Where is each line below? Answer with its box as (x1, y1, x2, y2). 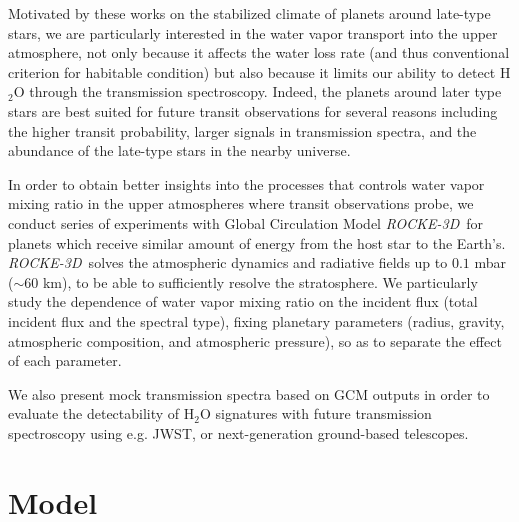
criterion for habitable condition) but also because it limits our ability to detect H (8, 61, 511, 82)
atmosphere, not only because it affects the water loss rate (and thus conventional (8, 42, 510, 63)
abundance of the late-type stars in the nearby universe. (8, 140, 351, 161)
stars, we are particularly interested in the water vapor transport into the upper (8, 22, 498, 43)
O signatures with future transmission (199, 403, 432, 424)
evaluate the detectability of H (8, 403, 195, 424)
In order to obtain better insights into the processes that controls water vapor (8, 173, 485, 194)
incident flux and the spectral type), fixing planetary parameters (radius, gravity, (8, 310, 505, 331)
